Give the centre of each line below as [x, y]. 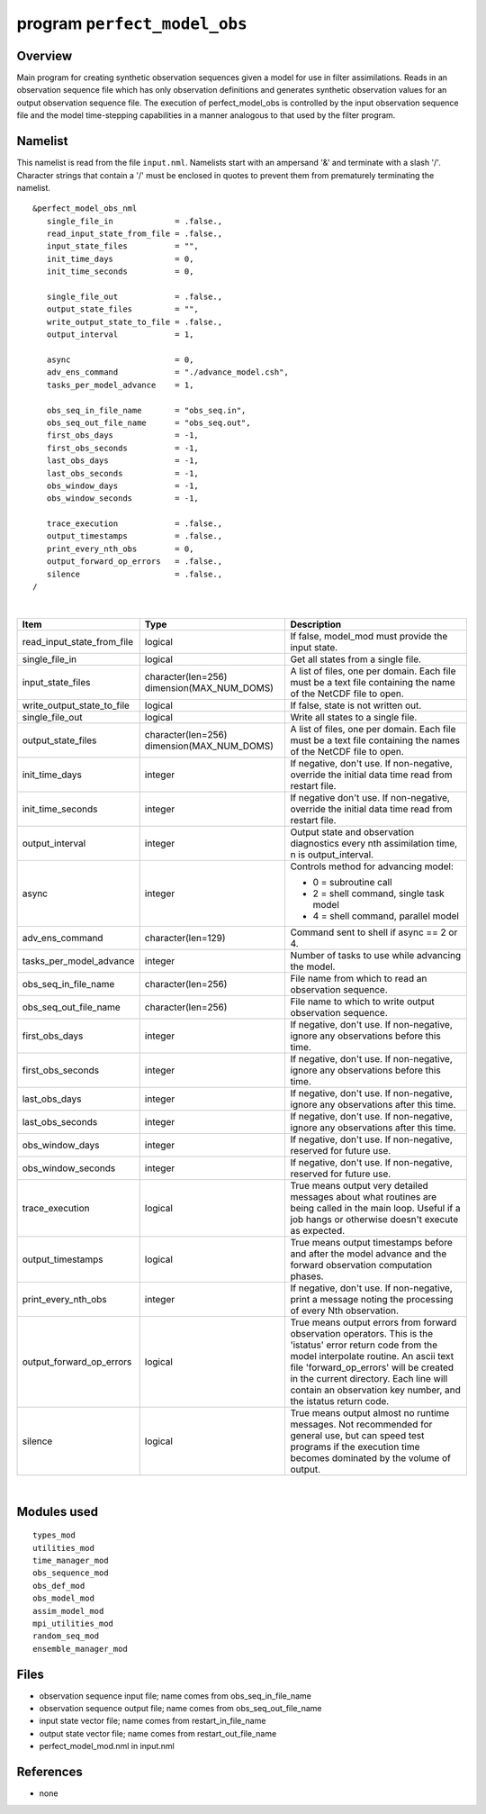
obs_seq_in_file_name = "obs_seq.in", [146, 410]
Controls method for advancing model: [372, 866]
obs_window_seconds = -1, [123, 499]
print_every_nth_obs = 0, [120, 549]
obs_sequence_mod [71, 1573]
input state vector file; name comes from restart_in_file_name [153, 1721]
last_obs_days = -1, [123, 461]
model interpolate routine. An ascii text [372, 1356]
